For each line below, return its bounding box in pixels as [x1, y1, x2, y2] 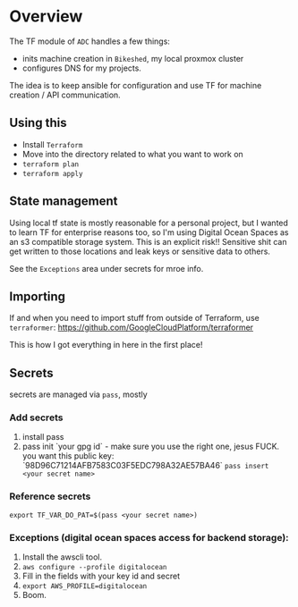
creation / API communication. [9, 89, 121, 100]
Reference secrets [9, 490, 91, 502]
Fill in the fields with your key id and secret [21, 570, 181, 582]
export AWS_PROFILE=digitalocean [21, 582, 148, 591]
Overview [9, 6, 83, 27]
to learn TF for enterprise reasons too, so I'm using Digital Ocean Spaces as [9, 226, 289, 238]
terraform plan [21, 159, 80, 169]
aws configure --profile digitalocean [21, 563, 167, 572]
